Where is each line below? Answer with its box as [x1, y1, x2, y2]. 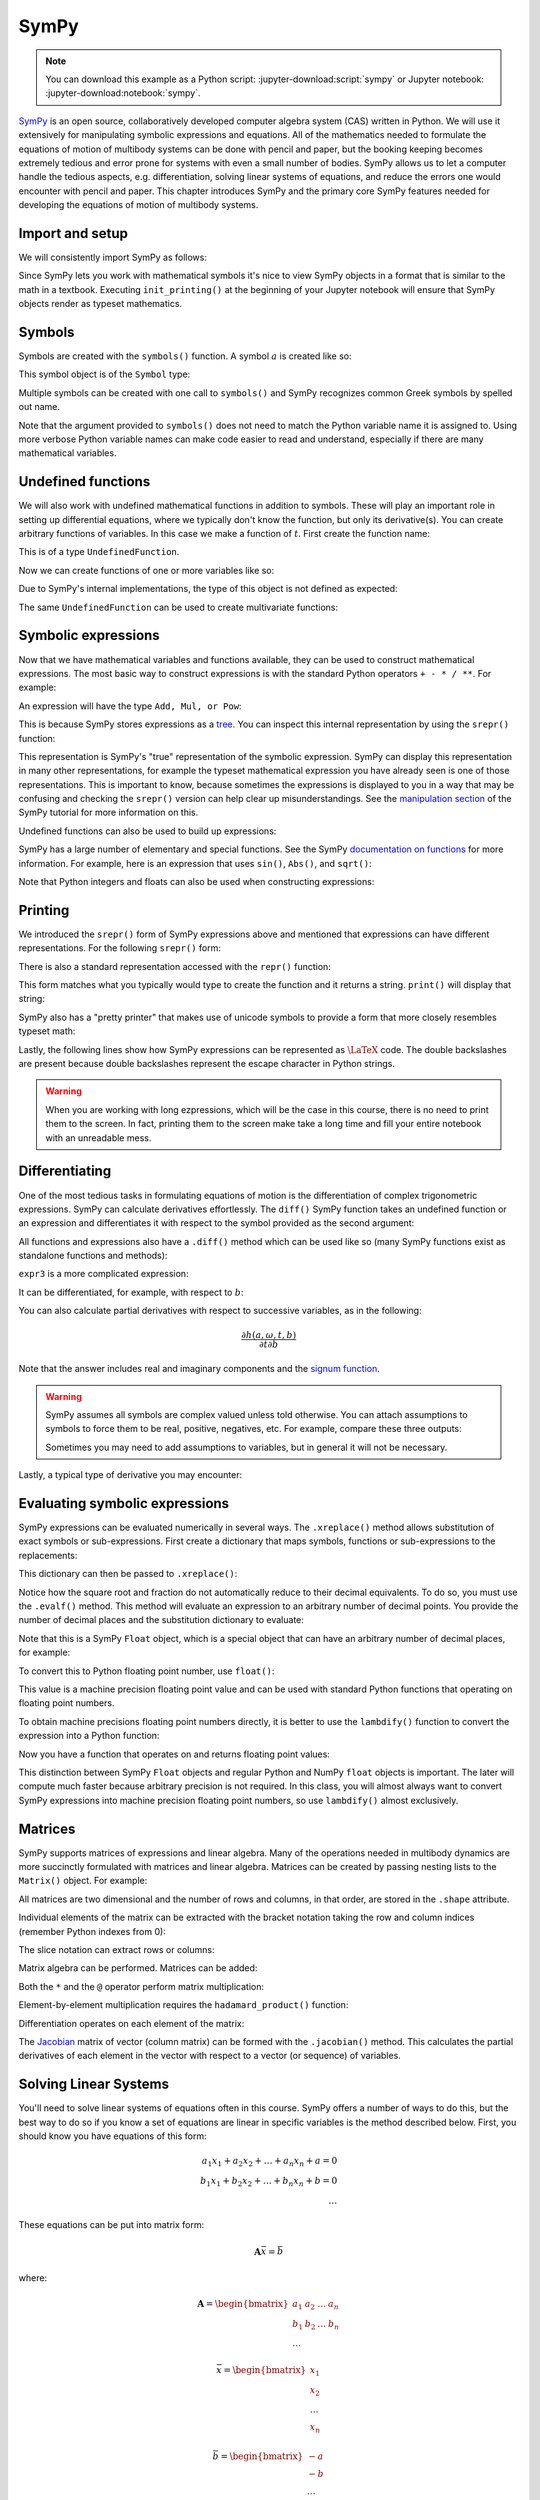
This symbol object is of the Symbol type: [18, 368, 191, 380]
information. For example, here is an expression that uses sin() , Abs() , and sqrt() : [18, 857, 372, 869]
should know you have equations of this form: [18, 2130, 207, 2142]
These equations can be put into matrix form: [18, 2218, 205, 2230]
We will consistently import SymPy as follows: [18, 251, 207, 263]
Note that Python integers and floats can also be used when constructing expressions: [18, 876, 375, 888]
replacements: [18, 1549, 78, 1561]
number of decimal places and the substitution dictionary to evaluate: [18, 1614, 305, 1626]
